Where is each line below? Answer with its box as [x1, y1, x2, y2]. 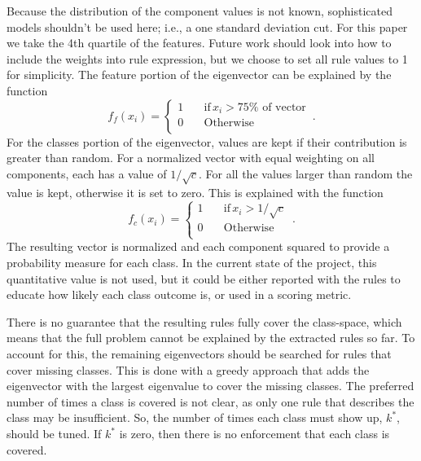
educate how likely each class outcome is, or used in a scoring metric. [7, 286, 352, 303]
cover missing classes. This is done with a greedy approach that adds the [7, 361, 370, 378]
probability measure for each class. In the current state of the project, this [7, 254, 377, 271]
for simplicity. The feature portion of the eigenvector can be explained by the [7, 66, 392, 83]
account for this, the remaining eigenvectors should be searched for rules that [7, 345, 392, 362]
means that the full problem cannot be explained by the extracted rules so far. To [7, 329, 415, 346]
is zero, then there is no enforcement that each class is [119, 425, 390, 442]
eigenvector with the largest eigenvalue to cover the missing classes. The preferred [7, 377, 414, 394]
